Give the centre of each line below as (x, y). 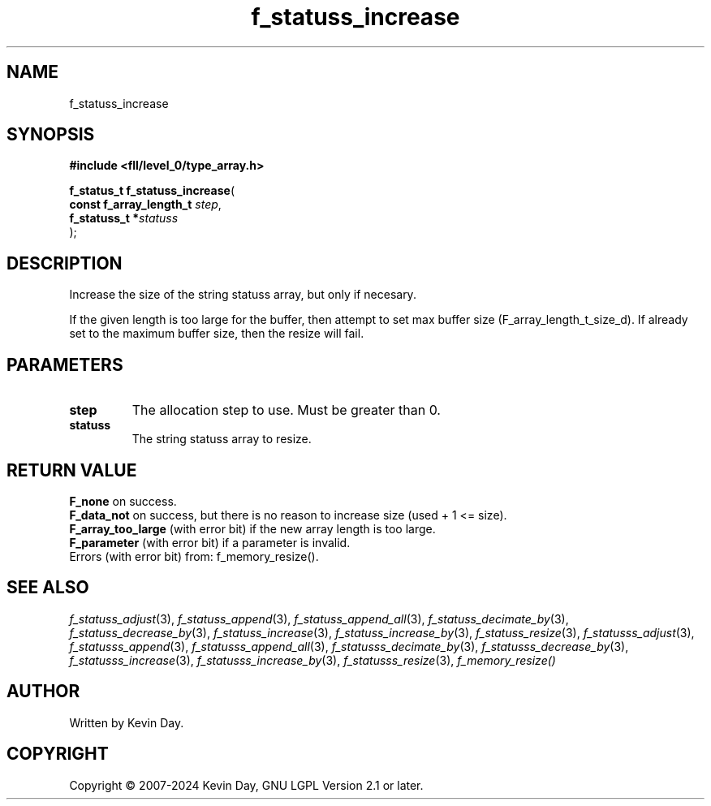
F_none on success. (123, 501)
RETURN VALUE (72, 470)
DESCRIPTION (65, 263)
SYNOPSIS (51, 135)
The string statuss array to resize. (222, 439)
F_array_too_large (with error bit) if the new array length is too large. (252, 528)
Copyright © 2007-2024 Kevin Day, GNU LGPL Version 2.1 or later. (246, 785)
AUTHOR (43, 692)
